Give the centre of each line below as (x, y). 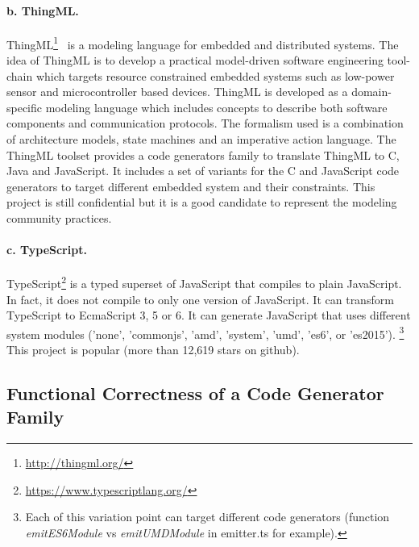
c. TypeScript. (47, 250)
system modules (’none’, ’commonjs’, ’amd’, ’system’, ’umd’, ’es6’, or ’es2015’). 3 (205, 332)
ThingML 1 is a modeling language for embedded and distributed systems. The (203, 43)
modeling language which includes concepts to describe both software (216, 107)
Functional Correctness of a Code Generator (195, 393)
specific (25, 107)
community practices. (59, 217)
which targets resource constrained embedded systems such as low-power (215, 75)
